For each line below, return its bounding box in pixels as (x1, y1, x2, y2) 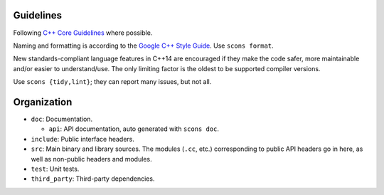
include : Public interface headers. (31, 135, 135, 143)
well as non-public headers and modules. (31, 154, 152, 163)
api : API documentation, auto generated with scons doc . (48, 125, 220, 133)
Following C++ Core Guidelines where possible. (13, 28, 153, 37)
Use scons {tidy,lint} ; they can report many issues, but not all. (13, 78, 212, 86)
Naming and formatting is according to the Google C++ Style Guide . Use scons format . (13, 41, 274, 50)
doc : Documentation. (31, 115, 92, 123)
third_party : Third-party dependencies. (31, 174, 155, 183)
